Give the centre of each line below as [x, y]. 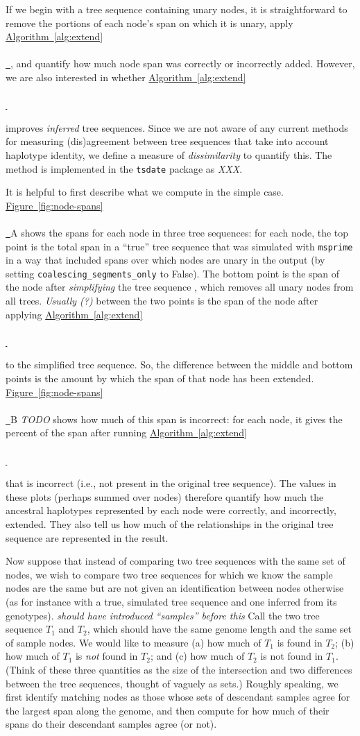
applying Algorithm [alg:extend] [74, 314]
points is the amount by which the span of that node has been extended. [160, 378]
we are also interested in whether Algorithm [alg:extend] [126, 77]
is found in [300, 642]
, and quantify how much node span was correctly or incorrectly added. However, [183, 63]
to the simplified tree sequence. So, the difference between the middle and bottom [179, 365]
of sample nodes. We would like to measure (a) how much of [134, 642]
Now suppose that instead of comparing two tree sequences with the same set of [175, 561]
